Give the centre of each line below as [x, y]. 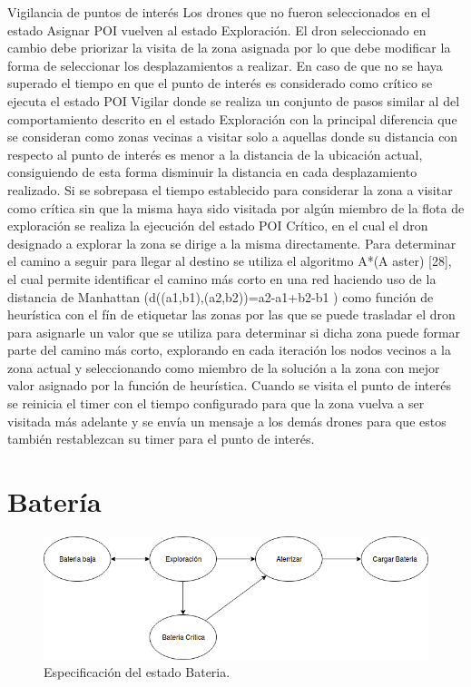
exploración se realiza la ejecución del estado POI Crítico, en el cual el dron [218, 226]
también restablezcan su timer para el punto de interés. [161, 439]
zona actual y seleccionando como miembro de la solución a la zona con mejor [224, 367]
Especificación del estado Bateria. [137, 672]
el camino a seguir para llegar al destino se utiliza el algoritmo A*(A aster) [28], [230, 261]
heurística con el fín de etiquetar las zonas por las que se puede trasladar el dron [231, 314]
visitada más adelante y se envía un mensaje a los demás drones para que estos [227, 421]
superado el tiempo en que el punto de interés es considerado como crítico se [220, 83]
